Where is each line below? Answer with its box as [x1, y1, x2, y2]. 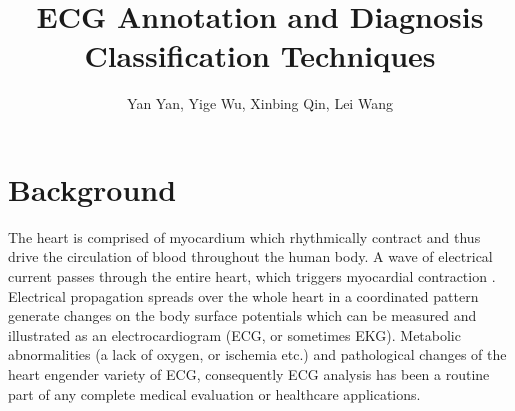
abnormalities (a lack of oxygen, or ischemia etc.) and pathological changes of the [8, 344, 507, 365]
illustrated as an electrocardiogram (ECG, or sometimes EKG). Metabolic [8, 324, 461, 345]
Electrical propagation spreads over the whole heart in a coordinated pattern [8, 285, 479, 306]
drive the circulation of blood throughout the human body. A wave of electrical [8, 246, 493, 267]
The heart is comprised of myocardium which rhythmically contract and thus [8, 226, 481, 247]
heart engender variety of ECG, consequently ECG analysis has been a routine [8, 364, 490, 384]
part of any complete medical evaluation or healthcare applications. [8, 383, 421, 404]
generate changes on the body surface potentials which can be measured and [8, 305, 477, 326]
